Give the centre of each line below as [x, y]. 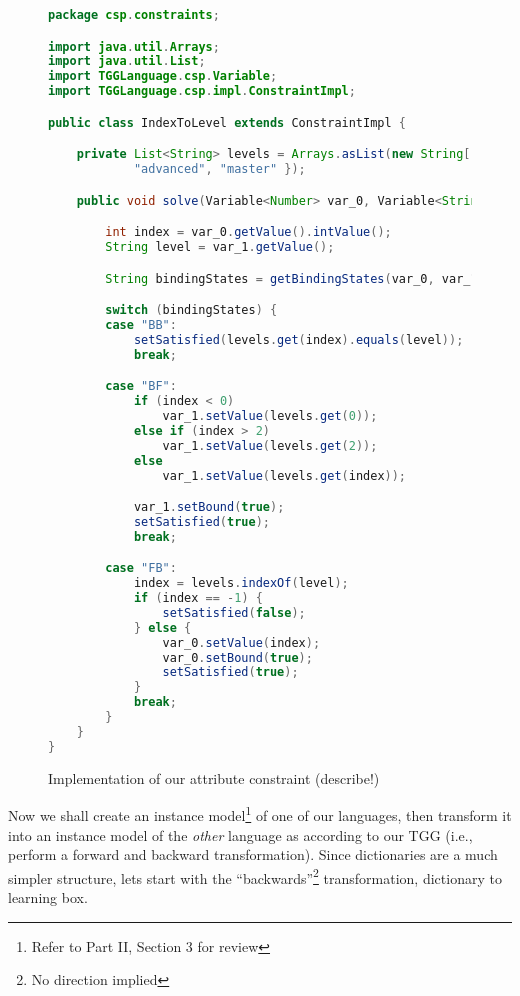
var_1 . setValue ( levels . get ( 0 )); [270, 416]
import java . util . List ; [127, 61]
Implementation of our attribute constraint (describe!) [214, 777]
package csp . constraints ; [134, 15]
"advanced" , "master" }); [219, 169]
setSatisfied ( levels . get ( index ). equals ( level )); [298, 339]
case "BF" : [141, 386]
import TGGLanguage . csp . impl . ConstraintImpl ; [202, 91]
